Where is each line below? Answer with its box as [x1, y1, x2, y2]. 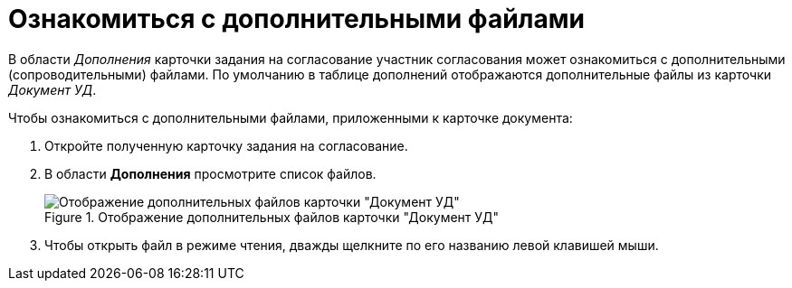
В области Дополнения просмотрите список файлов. [44, 165, 377, 181]
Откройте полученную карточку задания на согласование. [44, 137, 408, 153]
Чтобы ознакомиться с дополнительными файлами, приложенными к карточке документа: [8, 109, 573, 125]
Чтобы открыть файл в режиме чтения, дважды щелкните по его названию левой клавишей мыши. [44, 237, 659, 253]
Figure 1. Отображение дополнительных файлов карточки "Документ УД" [44, 209, 500, 225]
